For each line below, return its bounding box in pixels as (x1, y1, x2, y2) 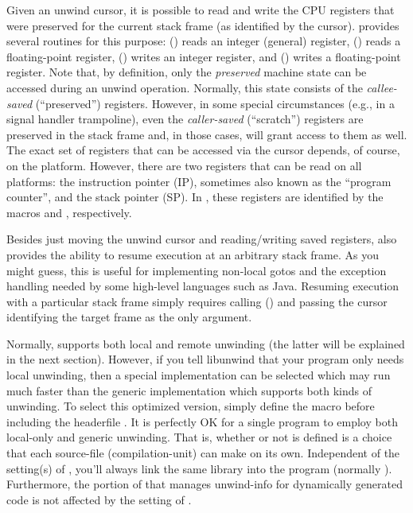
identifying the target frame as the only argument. (6, 309, 252, 325)
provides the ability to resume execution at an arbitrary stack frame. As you (6, 246, 379, 262)
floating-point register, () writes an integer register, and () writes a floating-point (6, 48, 401, 64)
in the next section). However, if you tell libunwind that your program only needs (6, 351, 404, 367)
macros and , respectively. (6, 204, 132, 220)
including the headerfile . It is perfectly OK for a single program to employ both (6, 413, 398, 429)
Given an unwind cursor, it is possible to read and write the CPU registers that (6, 2, 395, 17)
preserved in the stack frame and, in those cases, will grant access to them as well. (6, 126, 407, 142)
